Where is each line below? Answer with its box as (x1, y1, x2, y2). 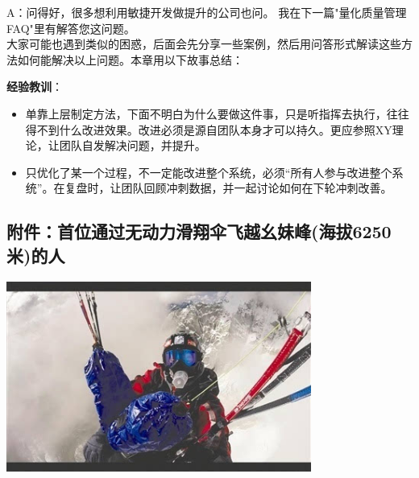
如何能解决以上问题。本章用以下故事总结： (17, 51, 243, 68)
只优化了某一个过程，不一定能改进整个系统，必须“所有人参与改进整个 (25, 163, 392, 180)
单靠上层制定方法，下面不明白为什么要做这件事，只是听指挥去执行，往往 (25, 105, 409, 122)
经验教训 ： (6, 78, 63, 95)
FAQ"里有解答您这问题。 (6, 19, 135, 36)
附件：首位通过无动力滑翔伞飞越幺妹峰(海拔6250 (6, 219, 392, 244)
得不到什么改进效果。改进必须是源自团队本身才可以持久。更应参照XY (25, 121, 392, 138)
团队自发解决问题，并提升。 (59, 137, 206, 154)
